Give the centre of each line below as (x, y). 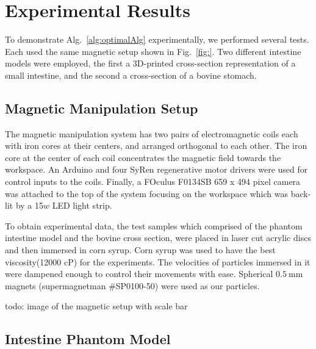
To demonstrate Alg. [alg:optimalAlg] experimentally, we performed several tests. (157, 39)
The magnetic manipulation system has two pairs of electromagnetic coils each (152, 133)
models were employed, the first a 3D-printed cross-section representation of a (150, 63)
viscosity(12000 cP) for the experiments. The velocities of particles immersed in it (158, 261)
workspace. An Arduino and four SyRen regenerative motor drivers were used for (156, 169)
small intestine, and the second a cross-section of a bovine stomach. (131, 75)
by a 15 (29, 205)
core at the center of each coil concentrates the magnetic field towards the (143, 157)
